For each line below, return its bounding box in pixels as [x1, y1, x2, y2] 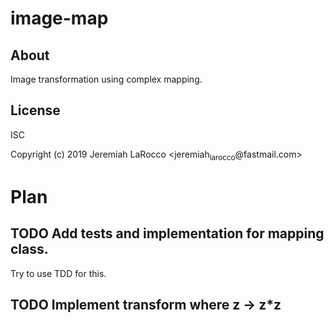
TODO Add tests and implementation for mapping [10, 225, 325, 242]
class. [10, 241, 49, 258]
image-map [10, 7, 109, 30]
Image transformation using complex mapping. [10, 73, 203, 85]
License [10, 102, 61, 119]
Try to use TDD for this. [10, 267, 107, 279]
